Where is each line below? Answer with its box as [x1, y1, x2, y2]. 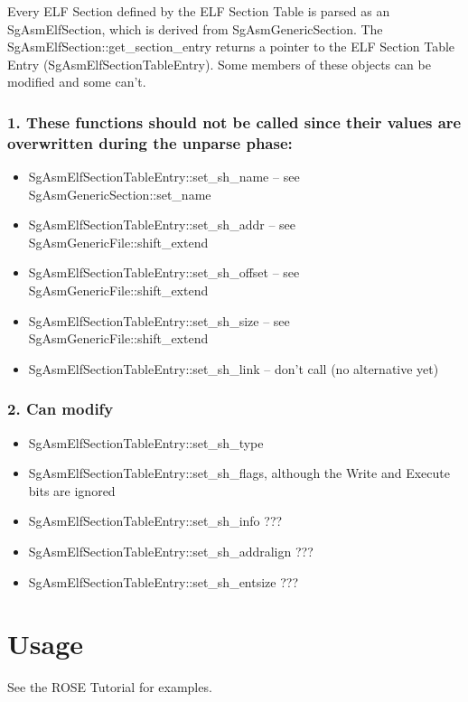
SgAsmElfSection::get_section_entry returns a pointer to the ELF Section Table [7, 37, 455, 56]
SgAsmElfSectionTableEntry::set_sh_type [28, 433, 264, 452]
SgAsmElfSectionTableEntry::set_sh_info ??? [28, 511, 283, 530]
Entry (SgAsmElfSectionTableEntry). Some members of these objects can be [7, 54, 431, 73]
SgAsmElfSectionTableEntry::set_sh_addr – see [28, 215, 295, 234]
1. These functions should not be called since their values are [7, 110, 462, 133]
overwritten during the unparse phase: [7, 131, 293, 154]
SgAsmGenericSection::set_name [28, 184, 211, 203]
